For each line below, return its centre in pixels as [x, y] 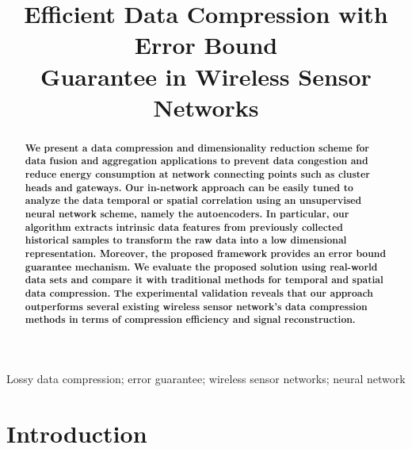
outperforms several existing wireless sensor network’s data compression [196, 306]
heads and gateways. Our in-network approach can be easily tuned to [189, 187]
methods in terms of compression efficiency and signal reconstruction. [190, 320]
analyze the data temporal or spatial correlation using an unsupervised [193, 201]
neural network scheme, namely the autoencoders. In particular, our [187, 214]
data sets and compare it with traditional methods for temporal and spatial [204, 280]
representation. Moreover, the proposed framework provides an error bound [205, 253]
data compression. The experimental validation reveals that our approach [199, 293]
